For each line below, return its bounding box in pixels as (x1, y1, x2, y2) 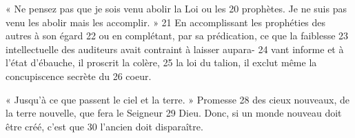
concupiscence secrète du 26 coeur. (6, 68, 152, 83)
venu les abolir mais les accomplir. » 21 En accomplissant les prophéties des (6, 14, 326, 29)
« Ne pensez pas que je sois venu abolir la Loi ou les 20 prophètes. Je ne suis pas (6, 1, 347, 15)
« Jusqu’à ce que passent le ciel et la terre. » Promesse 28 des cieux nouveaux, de (6, 92, 350, 106)
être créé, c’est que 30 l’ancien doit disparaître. (6, 119, 203, 133)
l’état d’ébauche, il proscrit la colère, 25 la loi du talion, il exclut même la (6, 55, 317, 70)
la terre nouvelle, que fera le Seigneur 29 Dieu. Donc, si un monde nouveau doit (6, 106, 342, 120)
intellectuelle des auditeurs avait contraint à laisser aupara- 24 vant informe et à (6, 41, 344, 56)
